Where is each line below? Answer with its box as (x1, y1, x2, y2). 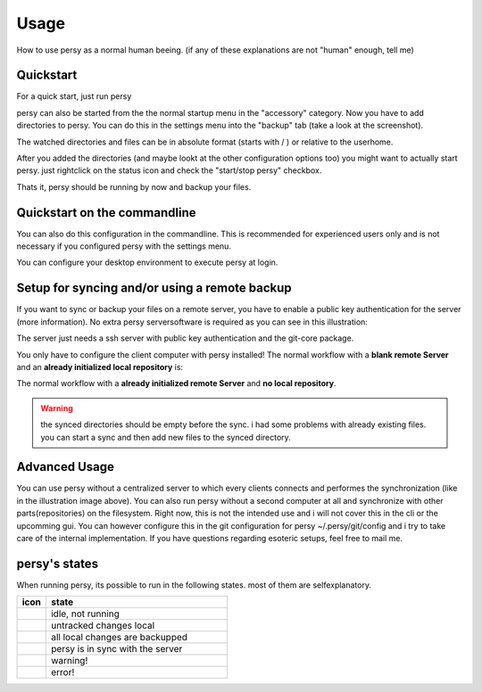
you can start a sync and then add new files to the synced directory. (40, 432, 292, 442)
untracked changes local (50, 620, 155, 632)
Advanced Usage (16, 459, 115, 474)
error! (50, 666, 75, 679)
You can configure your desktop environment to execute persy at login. (16, 257, 278, 268)
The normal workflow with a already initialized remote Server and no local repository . (16, 378, 337, 389)
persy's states (16, 556, 98, 571)
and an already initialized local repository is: (16, 361, 183, 372)
